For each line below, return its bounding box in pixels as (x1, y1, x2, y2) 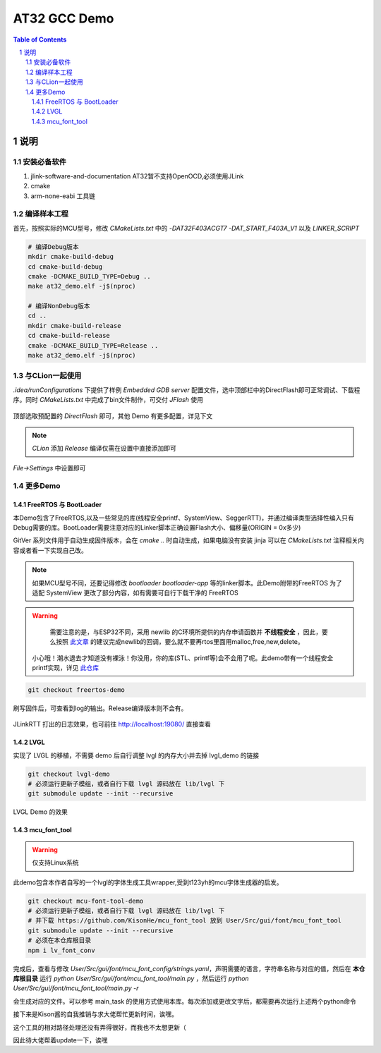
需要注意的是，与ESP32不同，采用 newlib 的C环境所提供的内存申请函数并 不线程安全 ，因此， (49, 628, 322, 636)
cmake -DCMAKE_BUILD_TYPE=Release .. (28, 341, 159, 349)
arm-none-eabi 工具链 (30, 191, 95, 200)
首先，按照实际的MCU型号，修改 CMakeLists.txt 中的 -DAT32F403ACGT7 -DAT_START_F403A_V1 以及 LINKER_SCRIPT (13, 224, 360, 232)
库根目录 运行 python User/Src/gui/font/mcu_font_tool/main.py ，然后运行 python (13, 974, 250, 982)
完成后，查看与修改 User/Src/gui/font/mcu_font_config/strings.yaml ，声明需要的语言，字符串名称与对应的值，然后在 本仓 (13, 964, 365, 973)
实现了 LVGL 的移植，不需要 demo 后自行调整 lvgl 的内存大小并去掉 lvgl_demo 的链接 (13, 751, 260, 760)
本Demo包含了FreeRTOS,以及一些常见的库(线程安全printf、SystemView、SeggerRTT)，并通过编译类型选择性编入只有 (13, 513, 354, 522)
